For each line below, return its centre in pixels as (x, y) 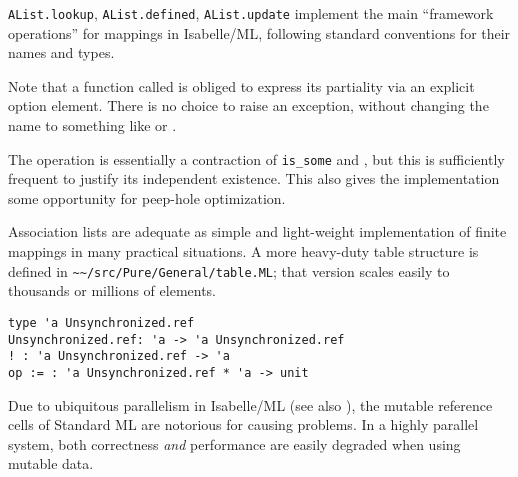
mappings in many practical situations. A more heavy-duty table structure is (243, 251)
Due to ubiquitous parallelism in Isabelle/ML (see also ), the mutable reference (250, 404)
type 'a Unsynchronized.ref (101, 322)
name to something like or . (92, 125)
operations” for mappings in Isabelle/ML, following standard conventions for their (259, 32)
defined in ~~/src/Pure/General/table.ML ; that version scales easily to (229, 270)
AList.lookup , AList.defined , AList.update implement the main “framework (251, 13)
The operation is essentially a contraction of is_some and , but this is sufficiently (256, 158)
